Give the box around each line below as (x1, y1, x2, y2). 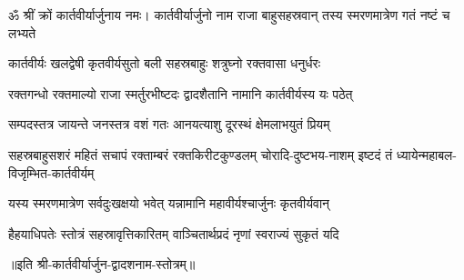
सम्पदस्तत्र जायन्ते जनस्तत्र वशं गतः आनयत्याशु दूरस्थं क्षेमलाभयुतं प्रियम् (8, 115, 330, 134)
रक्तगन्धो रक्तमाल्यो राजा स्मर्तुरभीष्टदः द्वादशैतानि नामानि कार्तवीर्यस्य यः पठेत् (8, 84, 353, 103)
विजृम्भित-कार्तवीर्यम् (8, 163, 95, 182)
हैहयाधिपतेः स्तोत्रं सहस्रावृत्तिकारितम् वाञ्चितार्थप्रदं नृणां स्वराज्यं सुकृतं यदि (8, 224, 339, 243)
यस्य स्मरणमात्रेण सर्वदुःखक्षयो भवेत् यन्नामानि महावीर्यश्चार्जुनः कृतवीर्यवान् (8, 194, 330, 213)
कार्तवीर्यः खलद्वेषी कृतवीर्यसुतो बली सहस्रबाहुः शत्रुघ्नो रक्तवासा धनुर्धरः (8, 54, 321, 73)
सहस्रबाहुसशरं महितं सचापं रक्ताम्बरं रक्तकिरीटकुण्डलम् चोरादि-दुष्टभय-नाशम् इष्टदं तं (8, 145, 393, 164)
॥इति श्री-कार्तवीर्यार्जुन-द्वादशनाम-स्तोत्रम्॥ (8, 255, 196, 274)
